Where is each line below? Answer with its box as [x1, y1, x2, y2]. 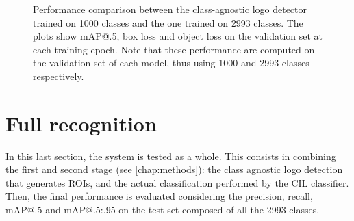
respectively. [33, 68, 84, 83]
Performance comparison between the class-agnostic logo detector [33, 2, 307, 16]
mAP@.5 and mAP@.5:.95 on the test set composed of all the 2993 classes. [5, 203, 320, 217]
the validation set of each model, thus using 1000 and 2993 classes [33, 55, 309, 70]
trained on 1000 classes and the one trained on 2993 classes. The [33, 15, 303, 29]
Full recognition [5, 109, 157, 137]
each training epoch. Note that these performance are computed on [33, 42, 315, 56]
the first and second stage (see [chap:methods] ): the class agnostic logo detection [5, 162, 343, 177]
